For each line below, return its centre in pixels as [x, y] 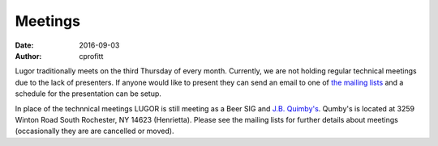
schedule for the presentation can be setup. [88, 94]
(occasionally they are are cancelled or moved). [94, 131]
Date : [24, 45]
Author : [28, 56]
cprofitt [91, 56]
